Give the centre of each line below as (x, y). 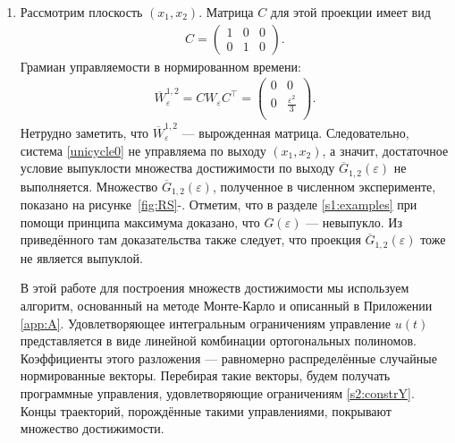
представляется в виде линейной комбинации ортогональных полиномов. (218, 341)
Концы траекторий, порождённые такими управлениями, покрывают (206, 410)
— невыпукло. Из (354, 221)
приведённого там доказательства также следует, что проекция (190, 239)
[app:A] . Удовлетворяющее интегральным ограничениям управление (206, 323)
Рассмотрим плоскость (81, 12)
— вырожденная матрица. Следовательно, (295, 133)
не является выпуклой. (81, 257)
